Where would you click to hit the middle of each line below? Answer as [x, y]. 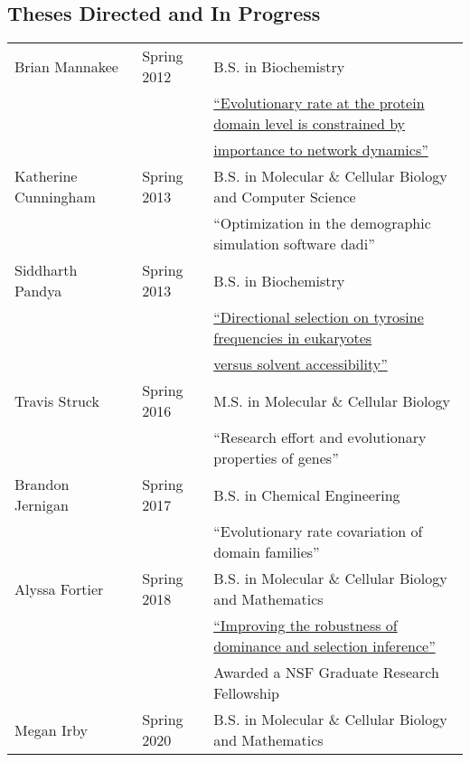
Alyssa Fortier [59, 588]
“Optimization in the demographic [322, 223]
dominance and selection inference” [324, 646]
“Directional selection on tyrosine [319, 317]
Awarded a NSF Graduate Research [326, 673]
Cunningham [55, 197]
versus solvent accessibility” [301, 364]
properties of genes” [276, 458]
